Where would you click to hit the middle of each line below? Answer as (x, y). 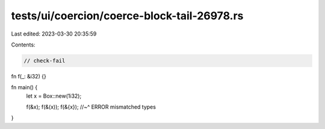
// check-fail (45, 61)
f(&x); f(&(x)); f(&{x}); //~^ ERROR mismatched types (91, 107)
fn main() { (24, 87)
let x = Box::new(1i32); (54, 96)
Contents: (23, 45)
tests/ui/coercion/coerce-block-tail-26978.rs (127, 16)
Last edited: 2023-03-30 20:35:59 (54, 34)
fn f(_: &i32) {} (29, 76)
